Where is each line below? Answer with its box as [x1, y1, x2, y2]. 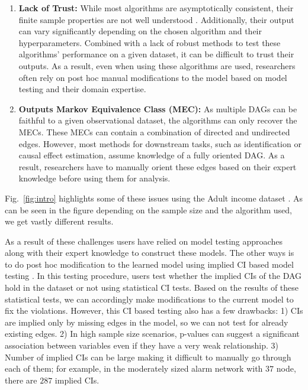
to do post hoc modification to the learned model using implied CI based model [5, 258, 294, 270]
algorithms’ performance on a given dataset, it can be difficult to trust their [18, 48, 294, 60]
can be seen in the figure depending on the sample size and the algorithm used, [5, 203, 292, 216]
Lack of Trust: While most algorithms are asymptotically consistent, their [18, 2, 294, 14]
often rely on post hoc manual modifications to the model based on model [18, 71, 287, 83]
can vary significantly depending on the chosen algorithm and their [18, 25, 262, 37]
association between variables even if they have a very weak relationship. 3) [5, 339, 278, 352]
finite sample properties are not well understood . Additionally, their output [18, 13, 294, 25]
